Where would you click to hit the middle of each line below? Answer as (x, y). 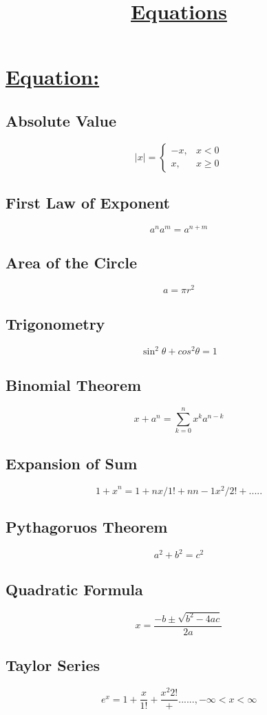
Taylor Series (53, 665)
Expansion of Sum (72, 463)
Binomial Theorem (74, 385)
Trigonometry (55, 323)
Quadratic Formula (74, 589)
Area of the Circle (72, 263)
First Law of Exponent (88, 203)
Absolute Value (61, 120)
